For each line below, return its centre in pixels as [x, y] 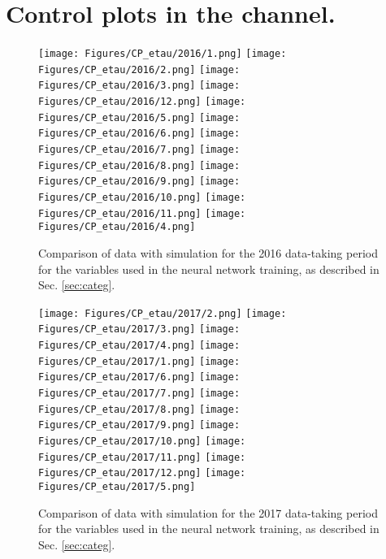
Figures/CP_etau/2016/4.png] [117, 227]
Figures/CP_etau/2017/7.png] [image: [139, 394]
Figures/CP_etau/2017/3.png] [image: [139, 329]
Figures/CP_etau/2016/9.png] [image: [139, 182]
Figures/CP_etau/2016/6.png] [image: [139, 134]
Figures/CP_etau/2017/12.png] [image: [142, 473]
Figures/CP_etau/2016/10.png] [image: [142, 198]
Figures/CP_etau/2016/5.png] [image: [139, 117]
